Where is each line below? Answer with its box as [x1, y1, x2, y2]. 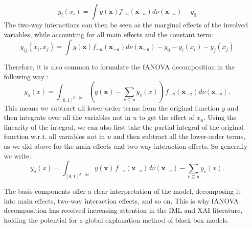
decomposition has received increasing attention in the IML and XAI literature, [4, 205, 243, 215]
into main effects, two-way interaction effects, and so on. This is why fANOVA [4, 195, 239, 205]
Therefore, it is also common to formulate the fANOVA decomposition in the [4, 62, 235, 72]
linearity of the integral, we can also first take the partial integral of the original [4, 121, 244, 132]
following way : [4, 71, 49, 81]
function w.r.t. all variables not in [4, 131, 105, 141]
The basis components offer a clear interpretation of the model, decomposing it [4, 186, 241, 196]
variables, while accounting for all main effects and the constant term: [4, 29, 213, 39]
